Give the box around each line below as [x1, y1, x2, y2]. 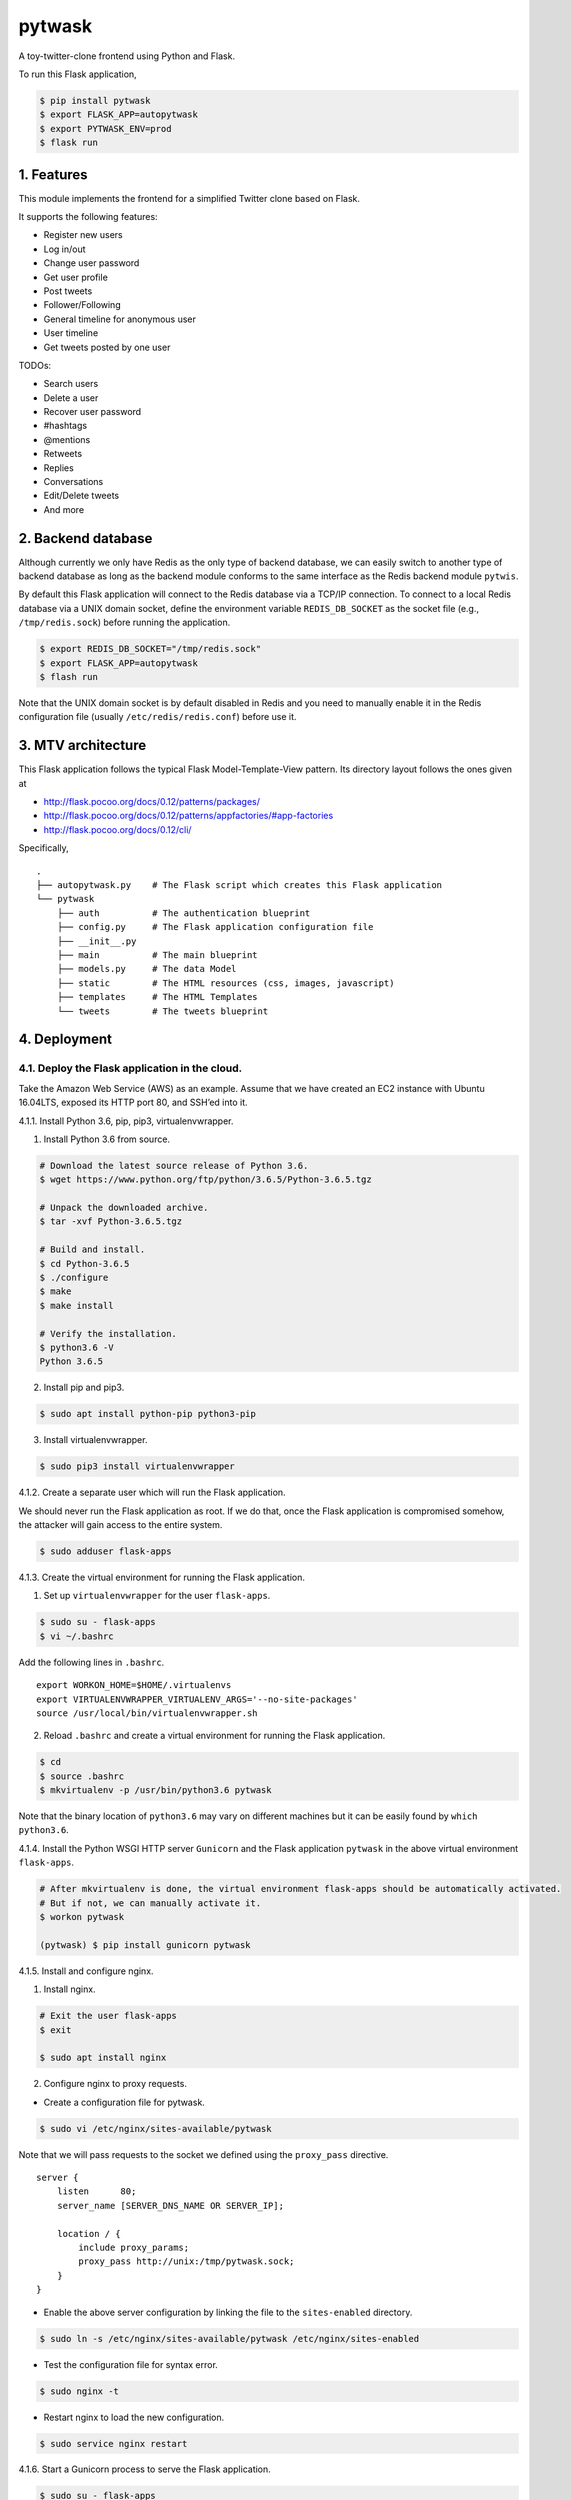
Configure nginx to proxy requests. [43, 2078, 187, 2090]
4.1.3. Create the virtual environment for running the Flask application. [18, 1571, 305, 1584]
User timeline [43, 327, 99, 339]
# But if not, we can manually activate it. [39, 1897, 262, 1909]
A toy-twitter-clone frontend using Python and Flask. [18, 50, 235, 62]
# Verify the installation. [39, 1328, 177, 1339]
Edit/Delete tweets [43, 490, 120, 502]
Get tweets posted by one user [43, 341, 171, 353]
